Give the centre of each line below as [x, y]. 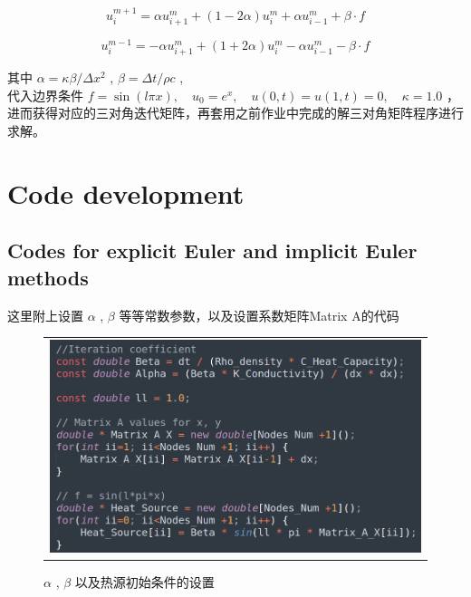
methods [48, 277]
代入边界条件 [45, 95]
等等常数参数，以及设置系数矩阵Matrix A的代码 [259, 315]
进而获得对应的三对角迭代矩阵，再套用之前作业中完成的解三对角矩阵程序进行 [235, 113]
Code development [126, 193]
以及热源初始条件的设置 [144, 582]
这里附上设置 [45, 315]
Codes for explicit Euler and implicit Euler [212, 250]
